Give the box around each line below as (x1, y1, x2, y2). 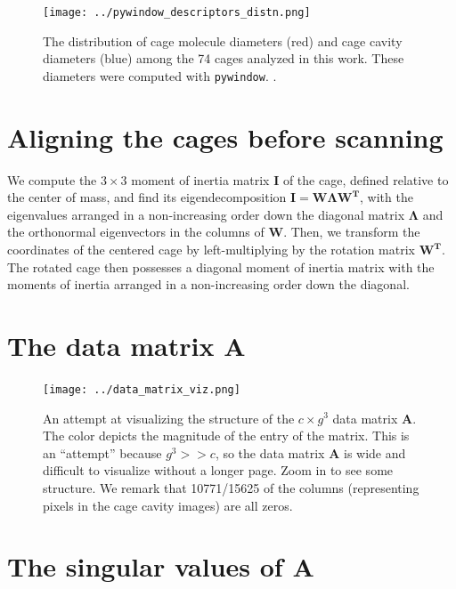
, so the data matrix (215, 443, 325, 462)
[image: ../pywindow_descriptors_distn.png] (43, 6, 311, 19)
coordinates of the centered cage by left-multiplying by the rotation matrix (7, 240, 415, 258)
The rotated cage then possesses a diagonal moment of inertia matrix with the (7, 257, 435, 276)
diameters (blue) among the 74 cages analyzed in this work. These (43, 49, 404, 68)
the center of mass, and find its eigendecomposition (7, 188, 287, 206)
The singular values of (7, 548, 283, 585)
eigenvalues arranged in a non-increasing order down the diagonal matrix (7, 205, 405, 223)
